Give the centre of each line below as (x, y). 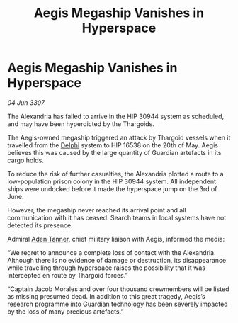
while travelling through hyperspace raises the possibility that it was (106, 268)
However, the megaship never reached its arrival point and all (97, 210)
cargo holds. (26, 160)
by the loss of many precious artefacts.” (66, 311)
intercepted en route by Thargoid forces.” (68, 275)
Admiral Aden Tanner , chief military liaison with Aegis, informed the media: (116, 239)
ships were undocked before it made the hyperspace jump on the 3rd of (112, 188)
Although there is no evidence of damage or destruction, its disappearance (117, 260)
